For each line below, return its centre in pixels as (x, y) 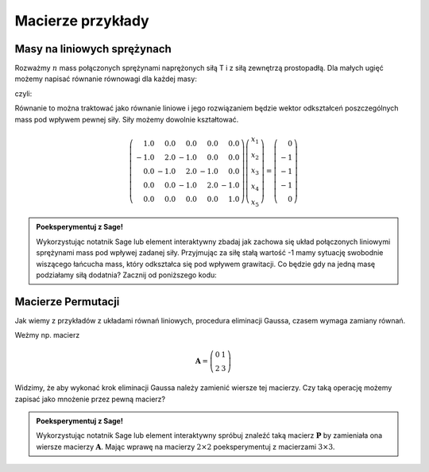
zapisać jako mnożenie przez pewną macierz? (90, 399)
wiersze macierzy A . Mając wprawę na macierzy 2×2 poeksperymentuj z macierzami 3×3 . (186, 447)
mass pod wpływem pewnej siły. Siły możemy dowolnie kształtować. (127, 119)
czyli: (23, 93)
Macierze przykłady (82, 21)
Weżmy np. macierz (47, 335)
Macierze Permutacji (67, 302)
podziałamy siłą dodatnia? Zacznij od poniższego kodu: (127, 275)
